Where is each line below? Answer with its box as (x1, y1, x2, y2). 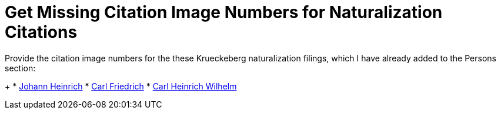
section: (5, 63, 36, 73)
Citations (5, 22, 78, 42)
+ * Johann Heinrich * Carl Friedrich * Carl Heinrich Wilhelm (5, 81, 237, 91)
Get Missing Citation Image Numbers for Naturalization (5, 2, 443, 22)
